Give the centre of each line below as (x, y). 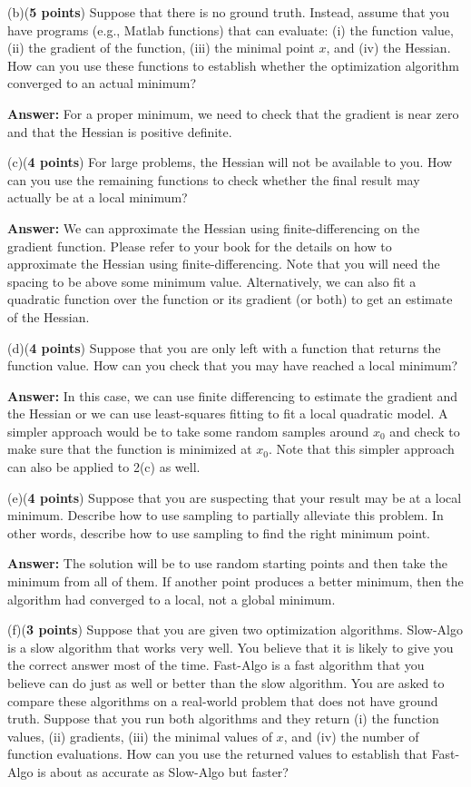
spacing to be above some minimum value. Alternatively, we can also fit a (212, 281)
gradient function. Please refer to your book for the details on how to (200, 246)
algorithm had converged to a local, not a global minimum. (172, 599)
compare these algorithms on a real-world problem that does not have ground (223, 700)
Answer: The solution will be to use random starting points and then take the (227, 563)
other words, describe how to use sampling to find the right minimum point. (219, 532)
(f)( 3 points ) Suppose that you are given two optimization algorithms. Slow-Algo (235, 630)
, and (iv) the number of (351, 736)
